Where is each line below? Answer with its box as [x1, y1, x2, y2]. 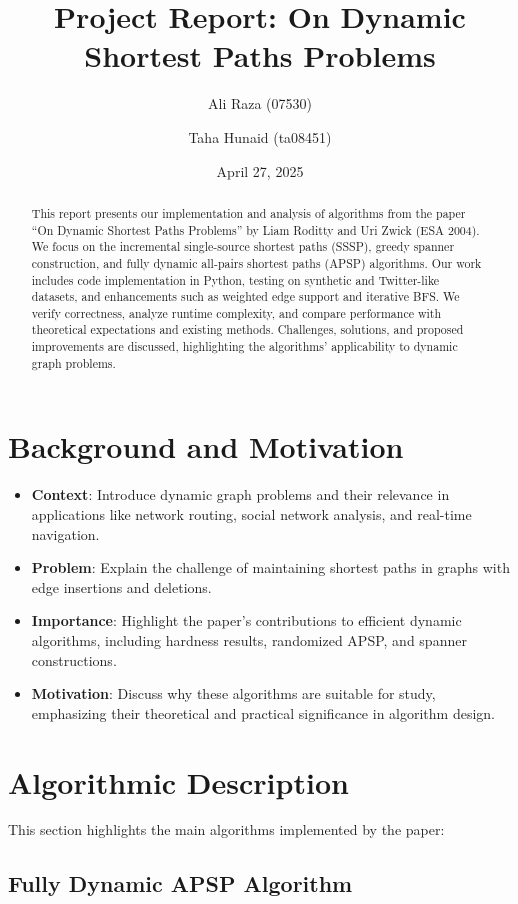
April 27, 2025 [216, 160, 304, 181]
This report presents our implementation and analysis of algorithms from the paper [31, 204, 466, 221]
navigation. [31, 523, 100, 544]
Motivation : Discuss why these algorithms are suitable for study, [31, 683, 436, 704]
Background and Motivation [8, 426, 404, 467]
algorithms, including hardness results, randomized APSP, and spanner [31, 629, 467, 650]
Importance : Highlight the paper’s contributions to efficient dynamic [31, 610, 462, 631]
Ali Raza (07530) [207, 93, 313, 114]
